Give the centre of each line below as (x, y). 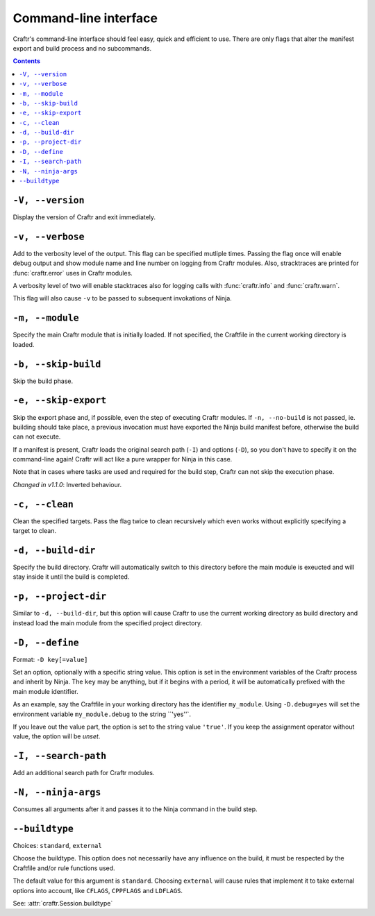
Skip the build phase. (43, 381)
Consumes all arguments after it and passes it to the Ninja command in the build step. (135, 809)
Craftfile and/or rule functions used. (64, 868)
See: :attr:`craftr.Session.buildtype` (63, 904)
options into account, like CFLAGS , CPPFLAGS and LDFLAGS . (98, 890)
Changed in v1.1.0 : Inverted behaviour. (67, 484)
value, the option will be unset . (57, 736)
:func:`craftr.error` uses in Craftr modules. (73, 273)
